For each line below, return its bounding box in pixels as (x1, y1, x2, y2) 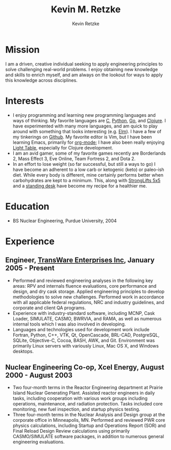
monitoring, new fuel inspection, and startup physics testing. (12, 406, 140, 413)
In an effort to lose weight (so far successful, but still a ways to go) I (12, 161, 156, 167)
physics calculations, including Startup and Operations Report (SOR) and (12, 422, 166, 428)
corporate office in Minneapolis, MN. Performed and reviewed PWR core (12, 417, 165, 423)
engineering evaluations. (12, 439, 65, 445)
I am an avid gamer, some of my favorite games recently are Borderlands (12, 150, 166, 156)
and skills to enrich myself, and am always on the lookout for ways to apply (5, 72, 163, 78)
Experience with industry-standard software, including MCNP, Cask (12, 310, 155, 316)
